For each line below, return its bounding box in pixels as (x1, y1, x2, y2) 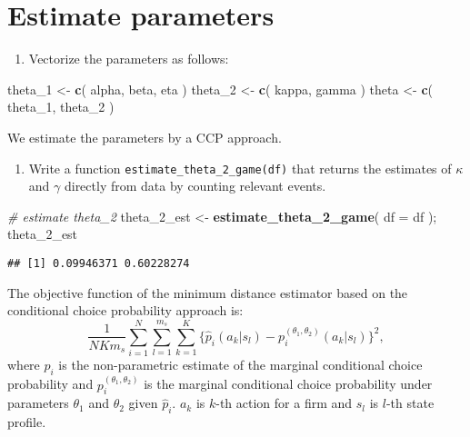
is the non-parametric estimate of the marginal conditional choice (58, 355, 423, 374)
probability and (7, 374, 94, 393)
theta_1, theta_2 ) (7, 97, 115, 116)
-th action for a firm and (215, 393, 353, 412)
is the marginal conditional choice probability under (144, 374, 433, 393)
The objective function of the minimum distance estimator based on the (7, 283, 408, 302)
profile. (7, 412, 46, 432)
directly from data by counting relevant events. (64, 176, 326, 195)
